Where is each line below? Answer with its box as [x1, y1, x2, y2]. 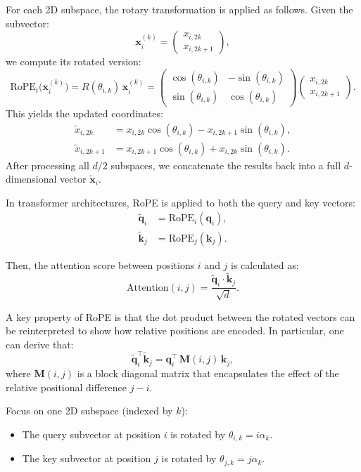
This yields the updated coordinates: [6, 105, 163, 120]
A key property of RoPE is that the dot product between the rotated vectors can [6, 309, 355, 324]
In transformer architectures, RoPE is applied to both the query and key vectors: [6, 195, 356, 209]
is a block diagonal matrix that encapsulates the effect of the [77, 365, 339, 380]
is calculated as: [231, 257, 299, 272]
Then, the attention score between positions [6, 257, 195, 272]
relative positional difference [6, 379, 127, 394]
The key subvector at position [22, 451, 151, 466]
